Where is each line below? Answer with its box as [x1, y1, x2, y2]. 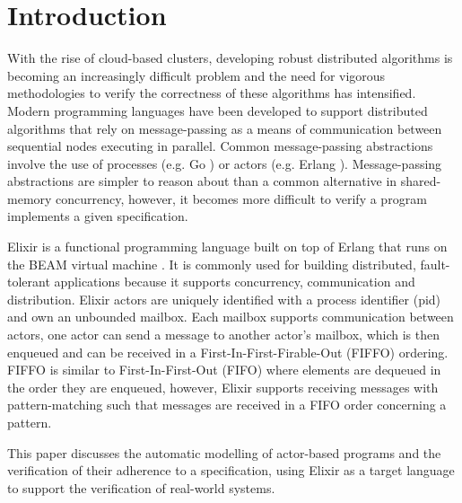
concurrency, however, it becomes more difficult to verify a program [56, 189, 427, 207]
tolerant [7, 272, 50, 291]
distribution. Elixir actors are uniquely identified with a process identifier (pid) [7, 289, 441, 308]
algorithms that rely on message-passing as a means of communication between [7, 119, 442, 137]
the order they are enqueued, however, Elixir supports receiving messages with [7, 377, 439, 396]
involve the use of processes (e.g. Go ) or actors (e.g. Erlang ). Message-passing [7, 154, 442, 172]
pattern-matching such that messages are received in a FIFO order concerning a [7, 395, 447, 414]
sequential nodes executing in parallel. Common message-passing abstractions [7, 137, 433, 155]
